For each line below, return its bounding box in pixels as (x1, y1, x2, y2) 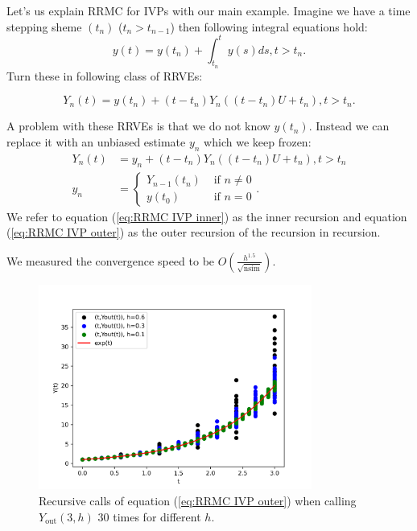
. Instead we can (308, 117, 390, 134)
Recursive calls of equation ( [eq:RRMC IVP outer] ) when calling (39, 492, 357, 508)
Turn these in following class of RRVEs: (6, 67, 203, 84)
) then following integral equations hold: (170, 18, 368, 35)
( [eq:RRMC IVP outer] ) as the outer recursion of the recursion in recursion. (6, 224, 381, 241)
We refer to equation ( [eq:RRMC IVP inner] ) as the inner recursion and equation (6, 208, 407, 224)
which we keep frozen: (204, 134, 312, 150)
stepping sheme (6, 18, 82, 35)
